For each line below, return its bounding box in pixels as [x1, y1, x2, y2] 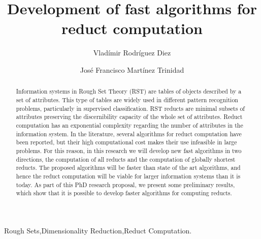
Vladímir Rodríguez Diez [93, 47, 171, 58]
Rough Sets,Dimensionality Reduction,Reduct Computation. [4, 225, 192, 235]
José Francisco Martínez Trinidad [80, 64, 184, 75]
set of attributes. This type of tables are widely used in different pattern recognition [16, 95, 238, 104]
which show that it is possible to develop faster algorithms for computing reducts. [16, 189, 232, 197]
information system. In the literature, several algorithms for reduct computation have [16, 129, 242, 138]
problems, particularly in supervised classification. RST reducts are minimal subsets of [16, 104, 245, 112]
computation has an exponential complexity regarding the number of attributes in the [16, 121, 243, 129]
